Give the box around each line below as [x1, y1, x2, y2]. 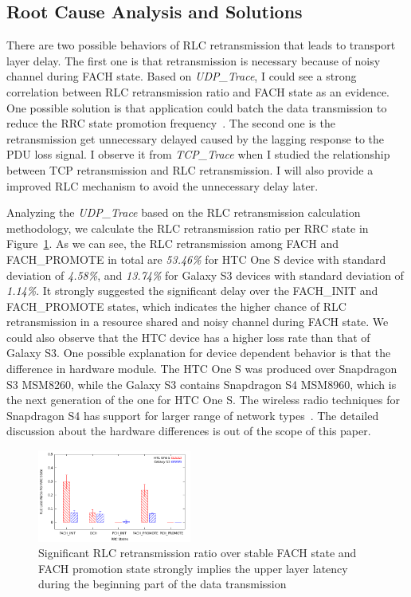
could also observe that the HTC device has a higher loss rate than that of [6, 328, 370, 345]
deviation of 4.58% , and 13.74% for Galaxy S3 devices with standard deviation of [6, 266, 404, 283]
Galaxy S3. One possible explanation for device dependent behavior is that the [6, 344, 391, 361]
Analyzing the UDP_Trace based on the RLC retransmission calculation [6, 204, 361, 221]
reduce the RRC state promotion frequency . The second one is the [6, 115, 335, 132]
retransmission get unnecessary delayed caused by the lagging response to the [6, 130, 385, 147]
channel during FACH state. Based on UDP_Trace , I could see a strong [6, 68, 357, 84]
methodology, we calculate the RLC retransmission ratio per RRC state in [6, 219, 369, 236]
